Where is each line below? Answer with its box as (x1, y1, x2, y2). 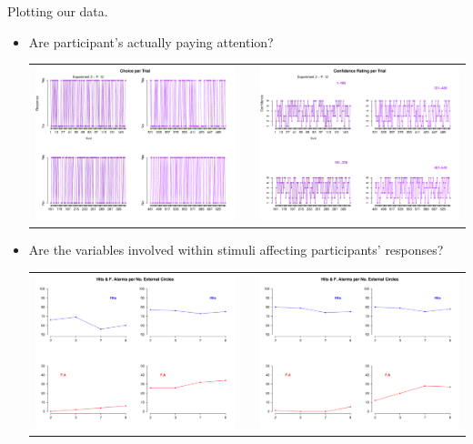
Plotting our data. (7, 2, 108, 20)
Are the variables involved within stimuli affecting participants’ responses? (28, 240, 444, 259)
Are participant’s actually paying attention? (28, 32, 274, 51)
